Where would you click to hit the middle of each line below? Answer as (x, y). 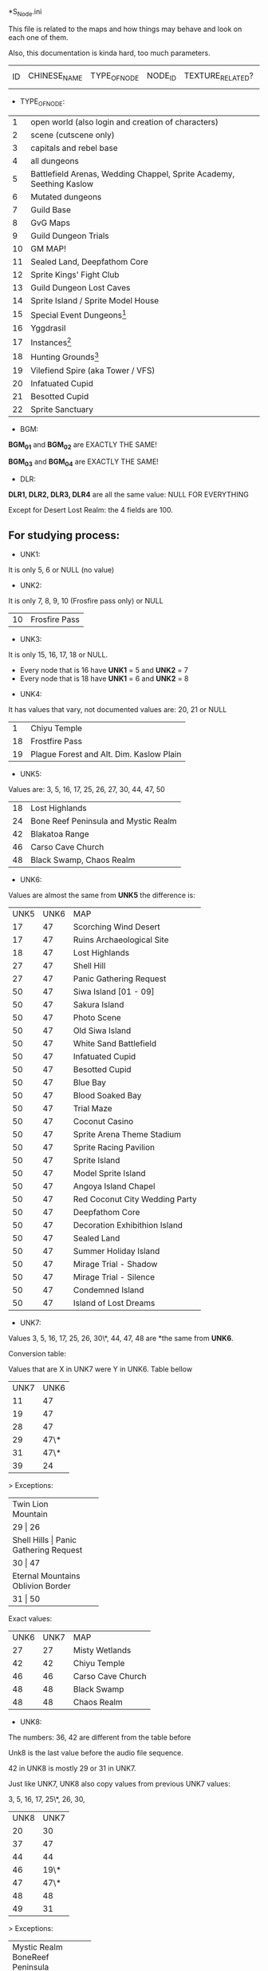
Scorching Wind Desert (117, 927)
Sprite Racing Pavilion (114, 1147)
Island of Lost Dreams (114, 1303)
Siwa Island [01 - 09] (114, 991)
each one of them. (38, 37)
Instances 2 (51, 342)
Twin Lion (31, 1504)
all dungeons (55, 160)
